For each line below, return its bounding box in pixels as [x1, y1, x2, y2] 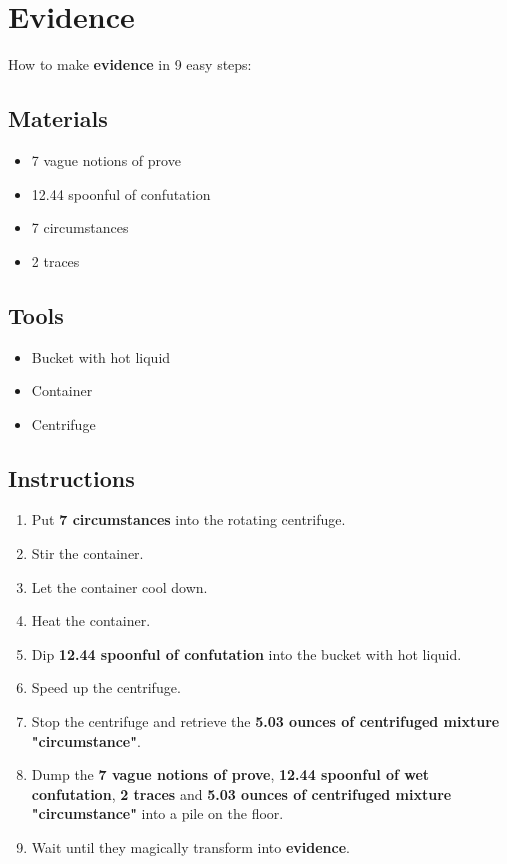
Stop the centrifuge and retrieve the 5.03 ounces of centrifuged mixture [31, 711, 500, 732]
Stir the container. [31, 543, 144, 564]
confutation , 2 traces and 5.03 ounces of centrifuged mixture [31, 783, 452, 804]
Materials [8, 103, 108, 134]
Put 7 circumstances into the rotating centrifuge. [31, 509, 346, 530]
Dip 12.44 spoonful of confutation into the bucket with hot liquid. [31, 643, 462, 664]
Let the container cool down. [31, 576, 208, 597]
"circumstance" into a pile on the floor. [31, 803, 284, 824]
